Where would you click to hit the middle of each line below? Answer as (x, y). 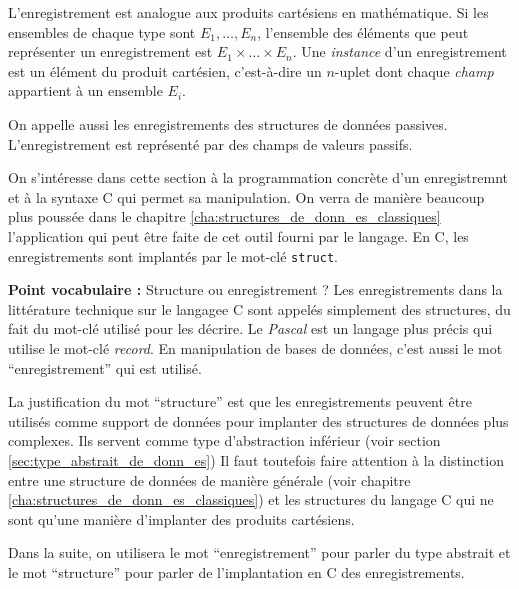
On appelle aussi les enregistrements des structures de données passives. (228, 123)
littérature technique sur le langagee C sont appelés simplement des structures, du (259, 308)
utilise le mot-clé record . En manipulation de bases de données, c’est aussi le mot (255, 347)
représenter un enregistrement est (110, 51)
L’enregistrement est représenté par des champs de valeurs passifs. (210, 143)
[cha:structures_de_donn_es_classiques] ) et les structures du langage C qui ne (251, 499)
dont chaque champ (434, 70)
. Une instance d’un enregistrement (399, 51)
